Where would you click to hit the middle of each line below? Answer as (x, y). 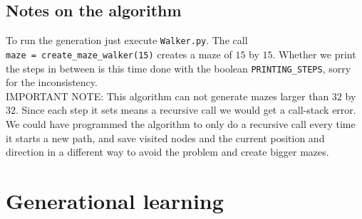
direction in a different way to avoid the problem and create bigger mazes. (167, 152)
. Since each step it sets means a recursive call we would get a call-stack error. (186, 110)
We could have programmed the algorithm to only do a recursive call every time (181, 123)
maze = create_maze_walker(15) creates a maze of (119, 54)
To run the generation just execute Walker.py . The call (127, 40)
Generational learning (115, 200)
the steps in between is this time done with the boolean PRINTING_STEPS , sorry (179, 68)
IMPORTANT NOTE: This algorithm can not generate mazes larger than (167, 96)
